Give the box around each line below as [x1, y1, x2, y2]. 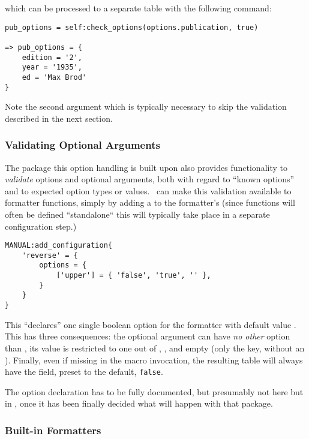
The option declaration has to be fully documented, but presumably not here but [5, 385, 304, 398]
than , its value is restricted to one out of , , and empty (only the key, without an [5, 341, 305, 354]
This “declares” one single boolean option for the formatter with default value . [5, 318, 296, 330]
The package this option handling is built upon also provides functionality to [5, 161, 287, 173]
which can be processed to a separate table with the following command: [5, 2, 272, 14]
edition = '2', [22, 53, 82, 62]
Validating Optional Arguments [5, 137, 160, 152]
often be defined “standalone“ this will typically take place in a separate [5, 208, 270, 220]
